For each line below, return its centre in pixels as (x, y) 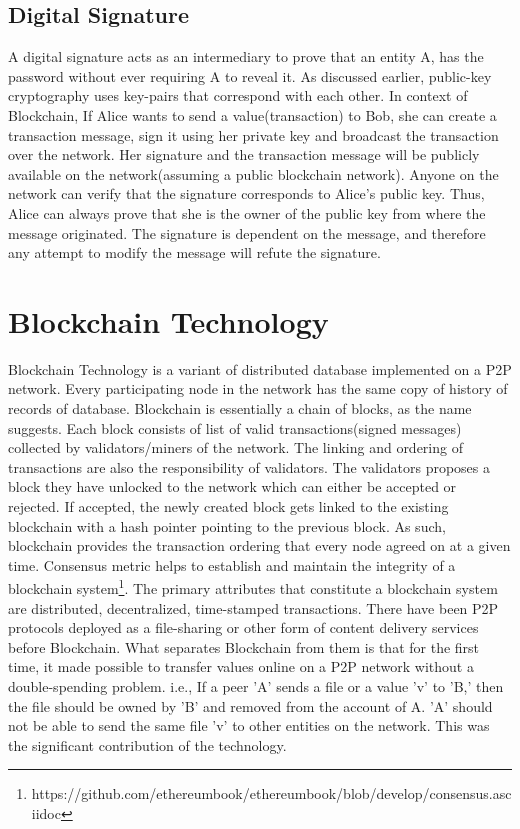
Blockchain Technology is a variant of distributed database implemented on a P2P (260, 368)
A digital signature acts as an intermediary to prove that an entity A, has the (246, 56)
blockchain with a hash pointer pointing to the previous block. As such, (227, 525)
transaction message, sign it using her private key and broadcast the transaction (253, 134)
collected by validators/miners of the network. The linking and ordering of (235, 447)
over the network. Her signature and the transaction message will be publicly (244, 154)
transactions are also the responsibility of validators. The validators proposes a (249, 466)
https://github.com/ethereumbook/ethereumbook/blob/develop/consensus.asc (271, 793)
